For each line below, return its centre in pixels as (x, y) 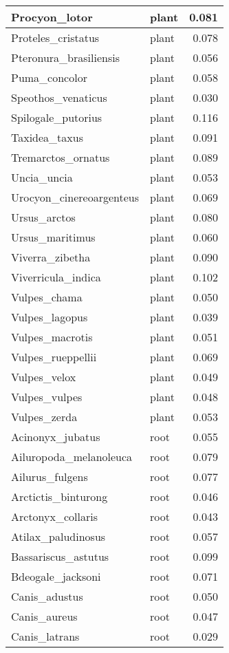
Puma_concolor (49, 77)
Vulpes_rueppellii (54, 357)
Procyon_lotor (52, 17)
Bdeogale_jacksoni (56, 576)
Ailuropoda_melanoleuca (72, 457)
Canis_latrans (45, 636)
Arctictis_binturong (59, 496)
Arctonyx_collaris (54, 516)
